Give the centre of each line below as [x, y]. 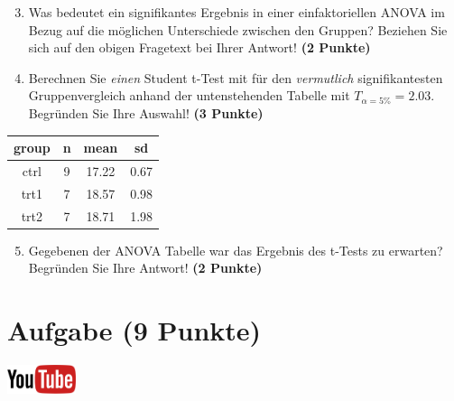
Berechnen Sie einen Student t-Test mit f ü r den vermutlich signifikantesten [236, 77]
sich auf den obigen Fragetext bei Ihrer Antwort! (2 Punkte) [199, 47]
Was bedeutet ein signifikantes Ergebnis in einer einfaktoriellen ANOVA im [236, 12]
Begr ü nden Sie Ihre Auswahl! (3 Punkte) [146, 112]
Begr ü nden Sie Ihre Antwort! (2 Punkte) [145, 268]
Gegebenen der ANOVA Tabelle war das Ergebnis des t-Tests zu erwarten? [236, 250]
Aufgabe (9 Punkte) [134, 330]
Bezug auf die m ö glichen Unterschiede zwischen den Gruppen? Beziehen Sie [238, 29]
